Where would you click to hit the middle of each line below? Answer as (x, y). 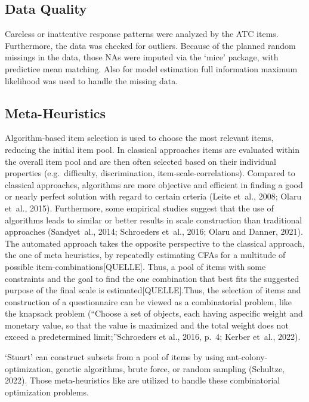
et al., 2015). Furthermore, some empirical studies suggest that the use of (139, 208)
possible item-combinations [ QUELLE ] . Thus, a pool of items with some (135, 266)
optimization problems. (47, 392)
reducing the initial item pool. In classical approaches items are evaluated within (152, 149)
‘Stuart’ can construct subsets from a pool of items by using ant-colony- (136, 357)
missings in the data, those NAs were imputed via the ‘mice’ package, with (142, 57)
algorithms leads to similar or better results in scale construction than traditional (154, 220)
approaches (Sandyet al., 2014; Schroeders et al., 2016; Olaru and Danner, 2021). (154, 231)
